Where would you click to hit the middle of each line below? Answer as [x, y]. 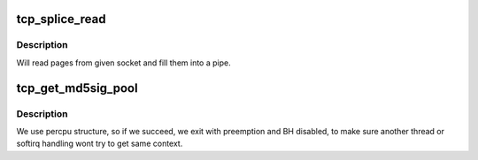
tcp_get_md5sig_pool [77, 88]
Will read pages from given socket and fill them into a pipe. [123, 63]
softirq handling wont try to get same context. [100, 144]
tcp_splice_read [61, 19]
